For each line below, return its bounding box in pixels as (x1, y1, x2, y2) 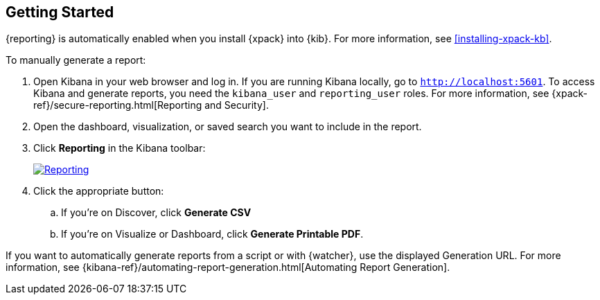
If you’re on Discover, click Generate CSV (61, 206, 252, 219)
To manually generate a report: (6, 54, 146, 67)
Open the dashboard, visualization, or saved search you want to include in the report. (33, 121, 422, 133)
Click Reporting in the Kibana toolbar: (33, 142, 206, 155)
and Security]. (204, 99, 269, 112)
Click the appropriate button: (33, 185, 164, 197)
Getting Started (6, 3, 114, 21)
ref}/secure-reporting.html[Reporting (33, 99, 202, 112)
